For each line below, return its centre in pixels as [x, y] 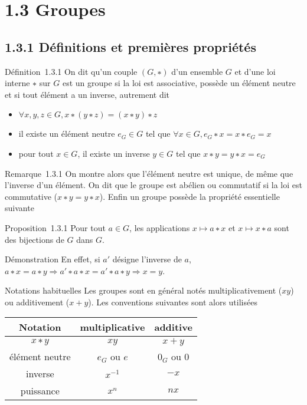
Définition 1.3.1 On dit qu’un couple [71, 71]
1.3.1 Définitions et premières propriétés [130, 46]
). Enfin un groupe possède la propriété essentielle [190, 196]
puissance [40, 391]
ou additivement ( [37, 302]
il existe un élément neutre [67, 134]
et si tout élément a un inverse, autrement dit [87, 94]
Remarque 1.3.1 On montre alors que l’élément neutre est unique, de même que [149, 173]
